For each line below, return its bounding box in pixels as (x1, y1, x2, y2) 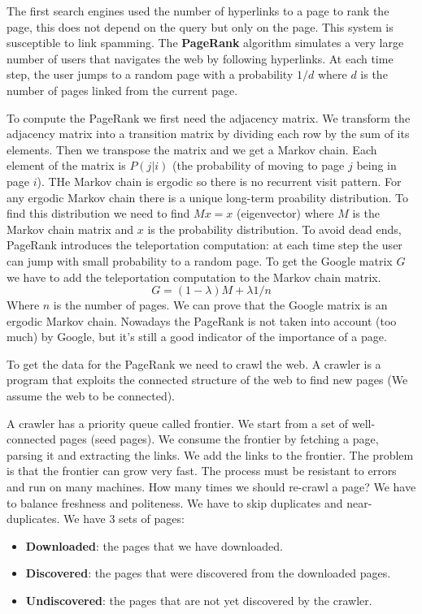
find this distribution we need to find (7, 205, 190, 222)
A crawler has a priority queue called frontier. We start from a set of (7, 414, 349, 431)
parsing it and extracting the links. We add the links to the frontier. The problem (7, 446, 414, 463)
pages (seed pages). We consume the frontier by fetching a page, (59, 430, 379, 448)
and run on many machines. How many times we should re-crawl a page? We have (7, 478, 416, 495)
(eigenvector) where (237, 205, 334, 222)
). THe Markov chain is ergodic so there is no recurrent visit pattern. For (37, 172, 402, 189)
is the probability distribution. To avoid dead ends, (147, 220, 402, 237)
